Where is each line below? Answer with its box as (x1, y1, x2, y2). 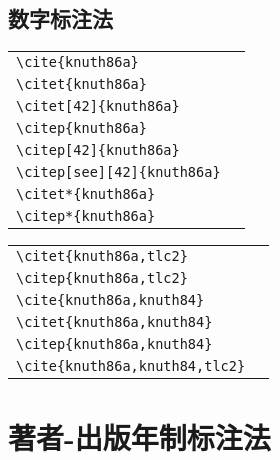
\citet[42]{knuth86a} (16, 98, 180, 115)
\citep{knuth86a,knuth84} (16, 336, 213, 353)
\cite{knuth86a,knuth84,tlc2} (16, 358, 246, 375)
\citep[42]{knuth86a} (16, 142, 180, 159)
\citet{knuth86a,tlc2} (16, 248, 188, 265)
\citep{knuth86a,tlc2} (16, 270, 188, 287)
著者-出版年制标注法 (8, 417, 271, 458)
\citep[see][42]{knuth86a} (16, 164, 221, 181)
